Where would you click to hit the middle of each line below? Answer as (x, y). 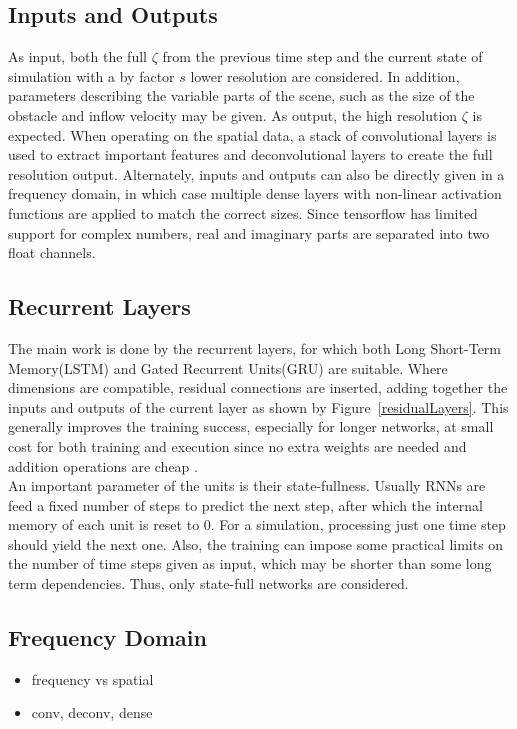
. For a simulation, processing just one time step (358, 524)
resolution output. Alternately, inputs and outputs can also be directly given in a (256, 173)
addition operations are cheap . (103, 465)
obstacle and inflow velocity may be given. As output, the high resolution (233, 114)
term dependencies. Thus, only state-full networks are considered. (208, 583)
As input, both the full (77, 56)
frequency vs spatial (92, 678)
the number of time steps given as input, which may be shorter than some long (250, 563)
